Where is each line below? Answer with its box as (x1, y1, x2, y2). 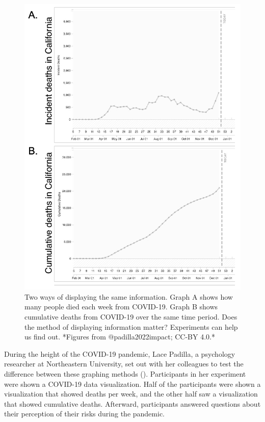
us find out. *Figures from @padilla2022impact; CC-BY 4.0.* (24, 331, 215, 342)
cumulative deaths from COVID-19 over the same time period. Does (24, 311, 237, 322)
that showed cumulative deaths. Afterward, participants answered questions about (4, 398, 261, 409)
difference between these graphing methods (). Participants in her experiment (4, 368, 246, 379)
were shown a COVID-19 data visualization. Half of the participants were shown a (4, 378, 261, 389)
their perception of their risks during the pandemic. (4, 408, 165, 419)
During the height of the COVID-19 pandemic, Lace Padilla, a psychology (4, 348, 235, 359)
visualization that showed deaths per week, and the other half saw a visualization (4, 388, 258, 399)
